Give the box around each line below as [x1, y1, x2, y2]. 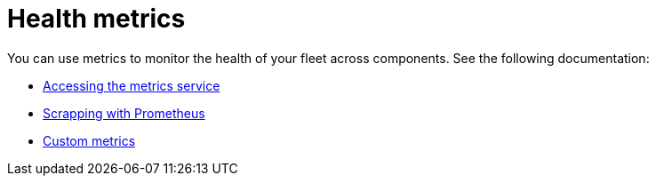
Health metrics [7, 4, 186, 34]
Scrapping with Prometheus [43, 105, 205, 121]
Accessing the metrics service [43, 77, 220, 93]
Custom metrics [43, 132, 136, 148]
